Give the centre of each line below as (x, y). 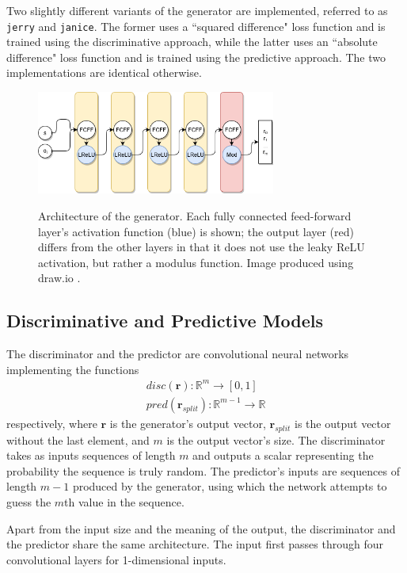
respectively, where (52, 423)
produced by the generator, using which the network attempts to (230, 486)
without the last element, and (78, 439)
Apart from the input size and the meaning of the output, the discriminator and (201, 528)
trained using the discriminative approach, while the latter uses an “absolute (192, 42)
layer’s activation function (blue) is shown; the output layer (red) (196, 231)
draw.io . (59, 278)
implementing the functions (73, 369)
